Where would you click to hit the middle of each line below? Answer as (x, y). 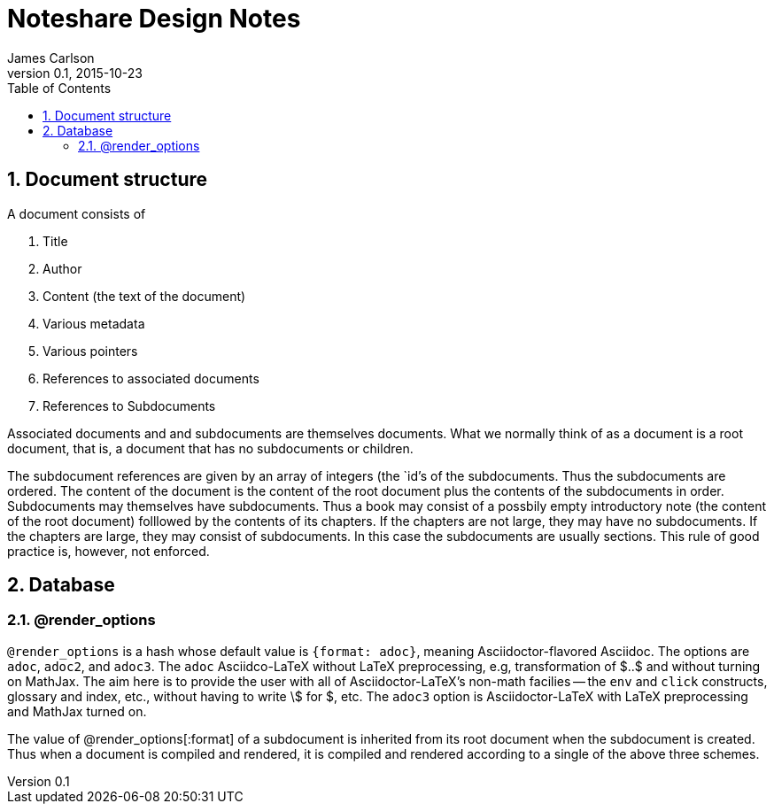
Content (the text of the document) (144, 296)
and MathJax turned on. (77, 711)
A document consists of (77, 213)
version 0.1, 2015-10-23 (75, 73)
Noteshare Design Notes (154, 19)
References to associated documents (151, 378)
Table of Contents (59, 88)
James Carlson (51, 58)
